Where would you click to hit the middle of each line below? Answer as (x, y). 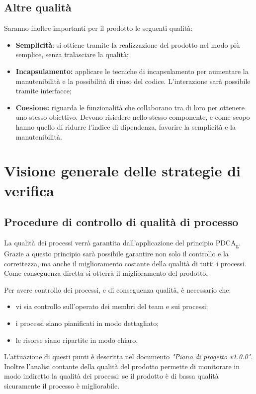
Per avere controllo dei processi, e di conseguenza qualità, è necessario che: (118, 289)
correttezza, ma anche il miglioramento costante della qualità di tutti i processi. (125, 263)
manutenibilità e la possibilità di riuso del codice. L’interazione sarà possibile (133, 81)
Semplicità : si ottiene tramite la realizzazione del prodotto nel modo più (128, 44)
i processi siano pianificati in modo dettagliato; (87, 323)
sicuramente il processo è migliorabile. (62, 385)
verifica (29, 190)
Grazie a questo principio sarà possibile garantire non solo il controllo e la (116, 254)
